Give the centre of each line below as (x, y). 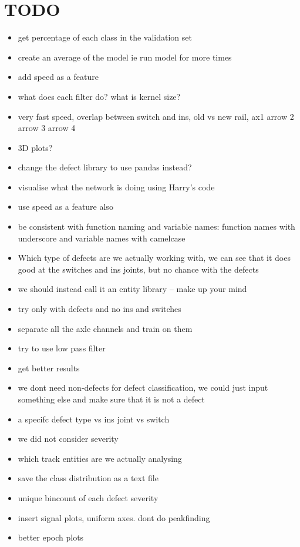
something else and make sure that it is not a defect (111, 399)
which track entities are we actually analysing (100, 458)
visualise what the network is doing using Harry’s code (116, 187)
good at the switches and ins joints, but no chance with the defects (138, 269)
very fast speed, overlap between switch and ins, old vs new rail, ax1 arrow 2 (156, 116)
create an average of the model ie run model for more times (125, 57)
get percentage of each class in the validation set (105, 37)
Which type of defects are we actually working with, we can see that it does (154, 258)
